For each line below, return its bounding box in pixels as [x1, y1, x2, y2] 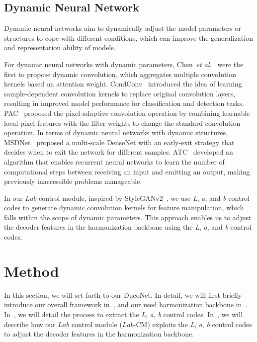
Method [4, 260, 59, 281]
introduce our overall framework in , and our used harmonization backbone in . [4, 299, 248, 310]
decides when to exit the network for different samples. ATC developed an [4, 147, 233, 157]
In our [4, 192, 23, 203]
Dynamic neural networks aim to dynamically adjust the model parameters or [4, 23, 242, 33]
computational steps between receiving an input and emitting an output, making [4, 166, 250, 176]
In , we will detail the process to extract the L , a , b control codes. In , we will [4, 309, 243, 319]
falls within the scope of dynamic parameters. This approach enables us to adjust [4, 212, 252, 222]
